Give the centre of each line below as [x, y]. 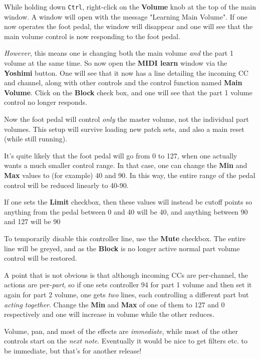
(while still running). [36, 139]
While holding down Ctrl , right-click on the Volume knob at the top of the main [130, 7]
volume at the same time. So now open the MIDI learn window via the [116, 63]
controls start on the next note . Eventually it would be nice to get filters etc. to [126, 341]
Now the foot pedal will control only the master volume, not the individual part [126, 119]
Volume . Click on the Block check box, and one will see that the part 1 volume [128, 92]
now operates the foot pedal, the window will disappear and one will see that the [128, 26]
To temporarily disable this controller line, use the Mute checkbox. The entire [125, 238]
